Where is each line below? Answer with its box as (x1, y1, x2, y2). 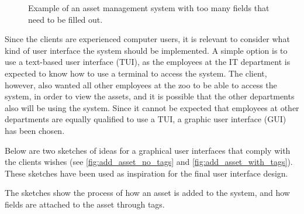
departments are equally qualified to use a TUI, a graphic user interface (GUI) (5, 113, 286, 125)
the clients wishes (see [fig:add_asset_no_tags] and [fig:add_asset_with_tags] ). (5, 156, 293, 168)
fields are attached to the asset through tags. (5, 198, 165, 210)
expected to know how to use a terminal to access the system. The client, (5, 67, 267, 79)
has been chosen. (5, 124, 65, 136)
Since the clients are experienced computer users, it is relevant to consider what (5, 33, 290, 45)
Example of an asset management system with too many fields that (28, 2, 270, 13)
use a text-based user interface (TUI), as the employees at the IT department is (5, 56, 291, 68)
